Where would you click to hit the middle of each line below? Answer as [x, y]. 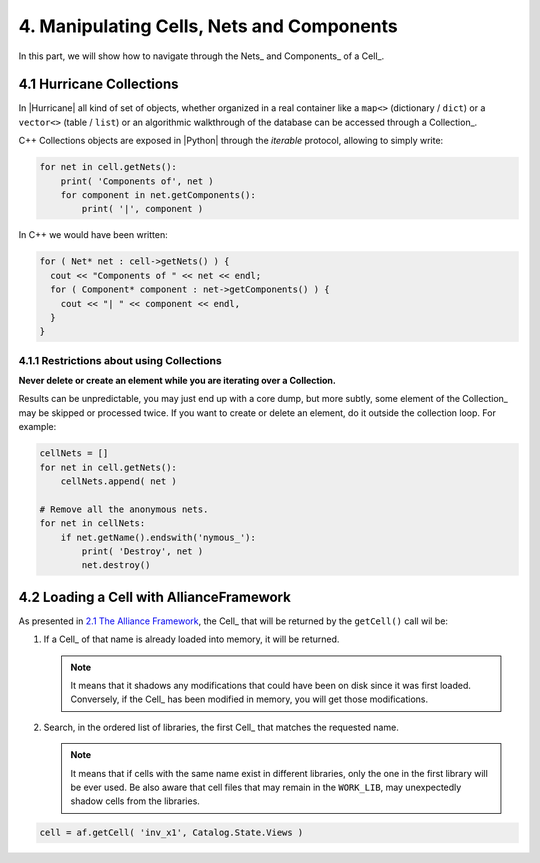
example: [37, 427]
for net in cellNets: [92, 523]
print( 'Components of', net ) [137, 181]
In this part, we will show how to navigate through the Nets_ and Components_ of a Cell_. [201, 56]
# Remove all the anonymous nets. [124, 509]
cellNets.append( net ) [118, 481]
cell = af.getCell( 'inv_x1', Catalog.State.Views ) [171, 833]
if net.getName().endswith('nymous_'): [158, 537]
